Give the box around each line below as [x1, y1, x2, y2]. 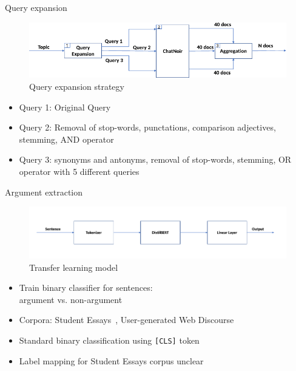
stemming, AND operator [19, 132, 114, 145]
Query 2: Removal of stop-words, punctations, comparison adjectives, [19, 121, 276, 134]
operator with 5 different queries [19, 165, 140, 177]
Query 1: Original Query [19, 100, 111, 113]
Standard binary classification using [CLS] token [19, 334, 200, 347]
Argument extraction [5, 185, 83, 198]
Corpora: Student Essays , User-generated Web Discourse [19, 313, 234, 326]
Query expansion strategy [29, 80, 124, 93]
